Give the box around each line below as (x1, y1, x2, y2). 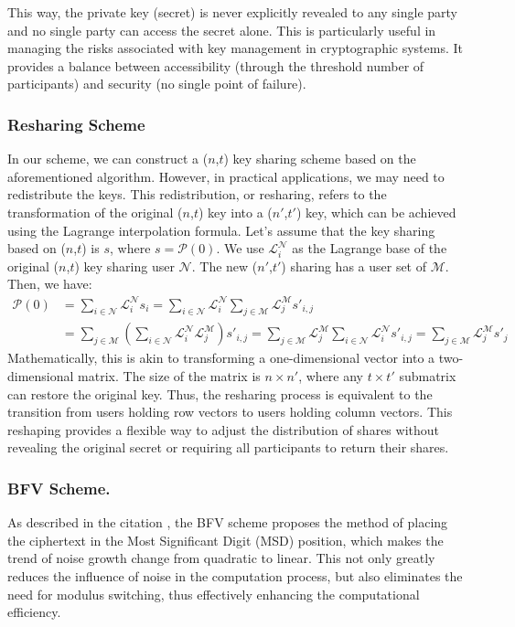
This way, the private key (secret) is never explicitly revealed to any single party (7, 3, 458, 21)
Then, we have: (7, 274, 92, 293)
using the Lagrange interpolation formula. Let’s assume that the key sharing (7, 220, 435, 239)
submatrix (399, 367, 456, 386)
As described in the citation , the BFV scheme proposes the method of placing (7, 513, 448, 532)
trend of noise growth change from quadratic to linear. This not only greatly (7, 548, 435, 568)
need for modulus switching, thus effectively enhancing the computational (7, 584, 420, 603)
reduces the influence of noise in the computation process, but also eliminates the (7, 567, 463, 585)
